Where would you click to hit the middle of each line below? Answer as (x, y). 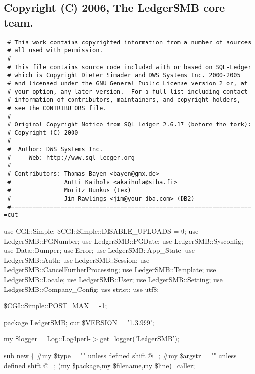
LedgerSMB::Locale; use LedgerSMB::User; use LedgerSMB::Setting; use (113, 279)
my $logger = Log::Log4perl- (47, 339)
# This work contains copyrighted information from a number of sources (129, 42)
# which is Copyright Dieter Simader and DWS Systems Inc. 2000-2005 (124, 75)
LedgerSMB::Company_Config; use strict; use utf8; (82, 289)
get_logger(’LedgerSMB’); (139, 339)
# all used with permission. (55, 51)
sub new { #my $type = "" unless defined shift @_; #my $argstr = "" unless (120, 355)
